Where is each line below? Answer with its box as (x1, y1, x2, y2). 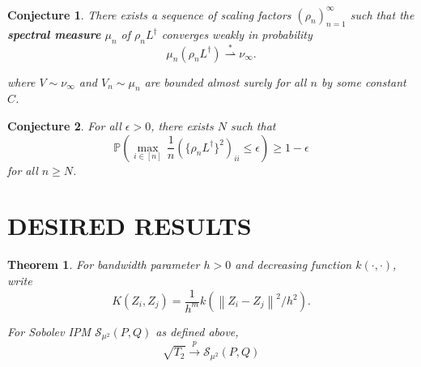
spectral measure (7, 26, 101, 43)
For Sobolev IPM (7, 323, 91, 339)
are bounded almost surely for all (144, 73, 307, 90)
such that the (350, 6, 415, 23)
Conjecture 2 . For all (7, 117, 121, 134)
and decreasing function (235, 256, 352, 273)
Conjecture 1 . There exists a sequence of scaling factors (7, 6, 291, 23)
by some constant (321, 73, 406, 90)
